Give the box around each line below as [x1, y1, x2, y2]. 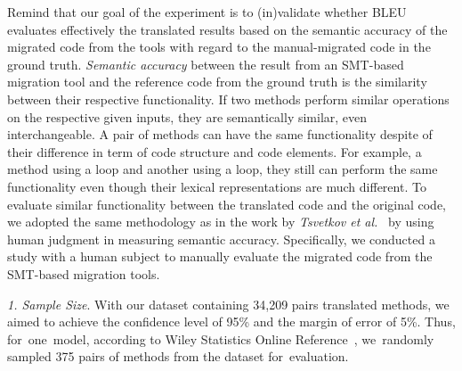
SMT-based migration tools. [7, 264, 160, 283]
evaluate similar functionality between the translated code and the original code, [7, 194, 447, 213]
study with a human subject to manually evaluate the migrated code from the [7, 247, 433, 266]
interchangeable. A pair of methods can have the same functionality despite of [7, 125, 433, 144]
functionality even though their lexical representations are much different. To [7, 177, 426, 195]
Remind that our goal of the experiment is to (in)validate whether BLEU [7, 3, 407, 21]
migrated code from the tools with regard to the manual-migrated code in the [7, 37, 431, 56]
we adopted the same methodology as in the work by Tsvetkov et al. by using [7, 212, 434, 231]
